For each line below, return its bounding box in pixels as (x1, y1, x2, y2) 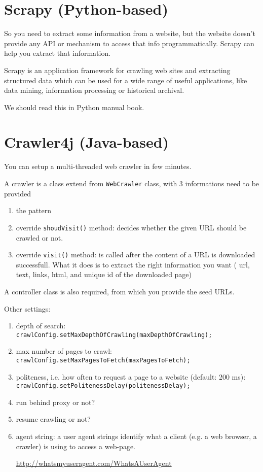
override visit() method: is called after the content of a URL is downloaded (16, 249, 255, 260)
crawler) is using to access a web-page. (16, 441, 136, 451)
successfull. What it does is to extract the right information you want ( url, (16, 259, 250, 269)
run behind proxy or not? (16, 396, 95, 407)
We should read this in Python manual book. (4, 102, 144, 112)
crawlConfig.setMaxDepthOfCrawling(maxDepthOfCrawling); (16, 331, 212, 339)
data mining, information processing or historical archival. (4, 85, 184, 95)
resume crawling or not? (16, 414, 91, 424)
